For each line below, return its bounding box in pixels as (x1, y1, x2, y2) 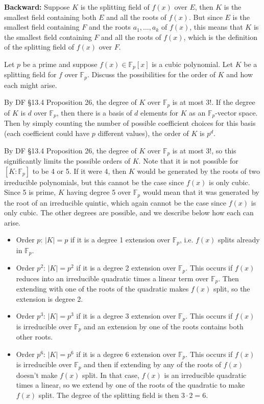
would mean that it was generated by (142, 187, 259, 197)
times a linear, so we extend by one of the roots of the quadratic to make (16, 379, 245, 390)
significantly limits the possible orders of (4, 155, 131, 166)
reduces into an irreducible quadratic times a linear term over (16, 273, 209, 283)
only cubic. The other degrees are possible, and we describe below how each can (4, 207, 254, 218)
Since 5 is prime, (4, 187, 56, 197)
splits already (218, 234, 260, 245)
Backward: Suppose (4, 2, 70, 12)
